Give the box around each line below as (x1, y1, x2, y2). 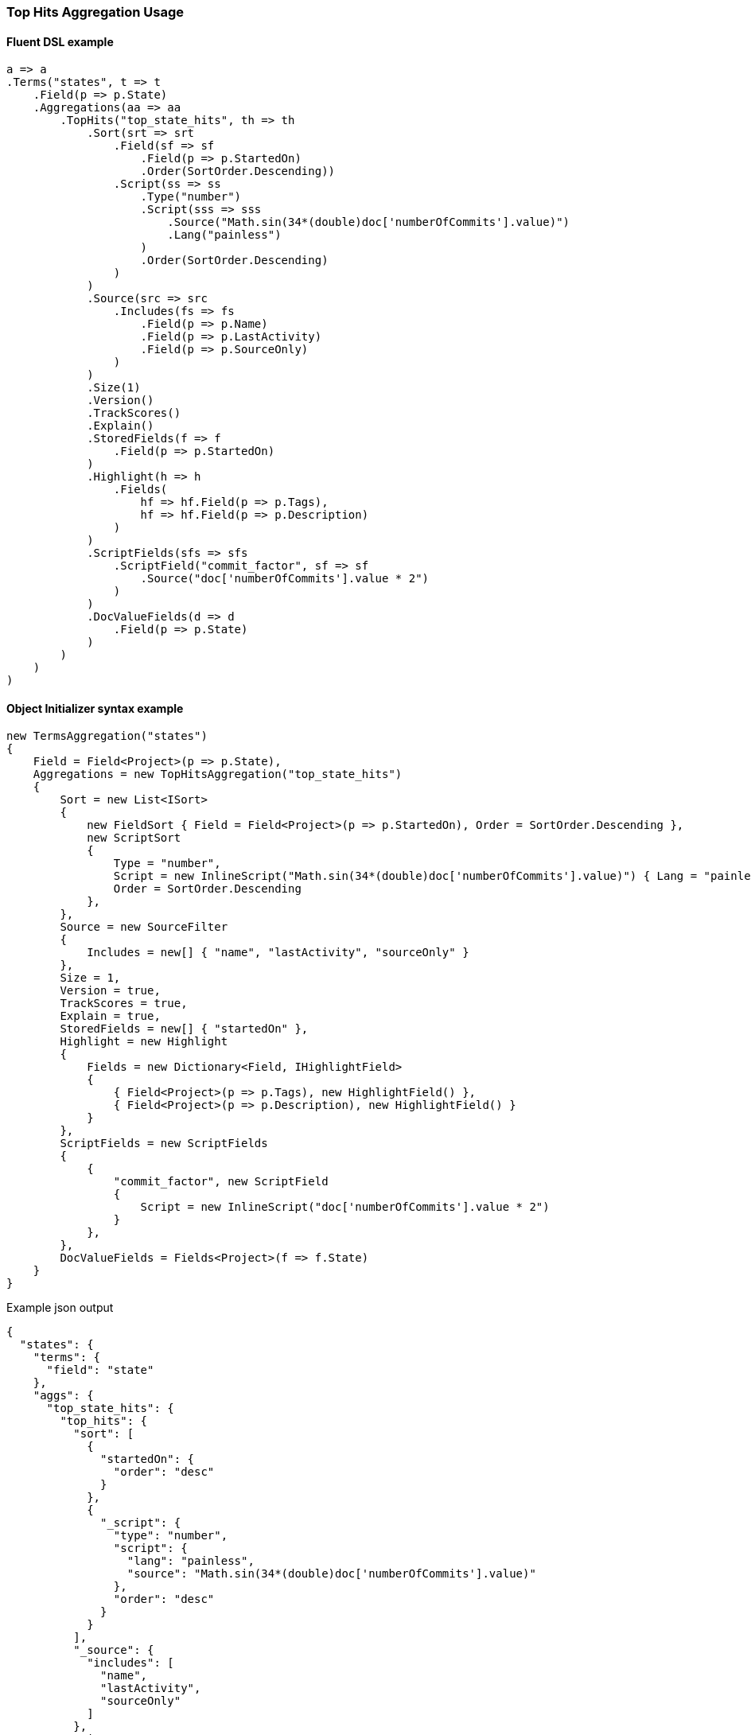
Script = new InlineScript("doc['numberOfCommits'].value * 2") (140, 1200, 550, 1214)
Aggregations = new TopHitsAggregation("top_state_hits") (33, 768, 403, 781)
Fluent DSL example (6, 34, 114, 49)
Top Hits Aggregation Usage (6, 4, 185, 20)
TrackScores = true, (60, 997, 188, 1010)
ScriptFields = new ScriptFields (60, 1137, 268, 1150)
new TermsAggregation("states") (6, 729, 208, 743)
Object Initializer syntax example (6, 701, 184, 715)
